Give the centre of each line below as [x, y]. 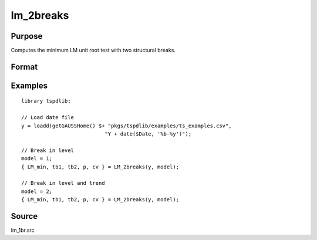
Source [24, 216]
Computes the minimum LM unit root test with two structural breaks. [93, 50]
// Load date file [48, 118]
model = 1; [37, 159]
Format [24, 67]
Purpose [27, 36]
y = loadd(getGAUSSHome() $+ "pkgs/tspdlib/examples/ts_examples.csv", [127, 126]
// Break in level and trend [63, 183]
